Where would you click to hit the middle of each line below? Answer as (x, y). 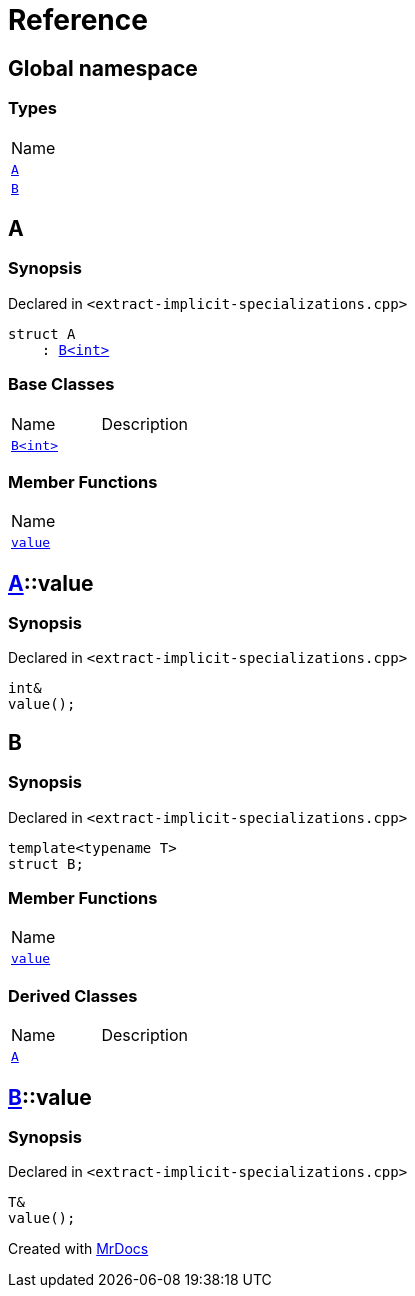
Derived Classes (73, 995)
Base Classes (61, 384)
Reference (78, 20)
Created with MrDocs (78, 1249)
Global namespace (103, 68)
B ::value (50, 1097)
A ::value (51, 583)
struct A (42, 333)
